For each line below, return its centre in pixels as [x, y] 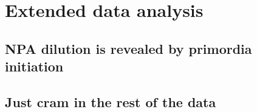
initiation [34, 66]
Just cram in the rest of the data [111, 101]
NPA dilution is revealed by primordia [128, 48]
